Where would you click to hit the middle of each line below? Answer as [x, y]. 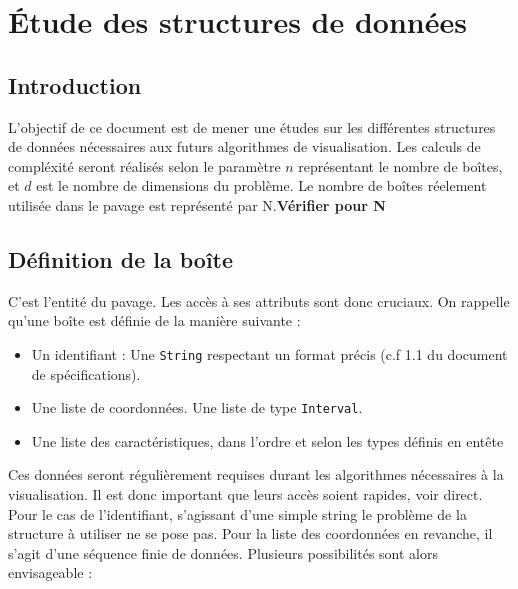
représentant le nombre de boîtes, [400, 165]
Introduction [75, 84]
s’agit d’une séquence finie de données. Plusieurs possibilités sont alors [223, 552]
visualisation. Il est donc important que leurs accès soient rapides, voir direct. [245, 494]
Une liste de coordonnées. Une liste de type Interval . [197, 407]
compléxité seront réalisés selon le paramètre [144, 165]
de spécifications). [86, 373]
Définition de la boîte [121, 258]
